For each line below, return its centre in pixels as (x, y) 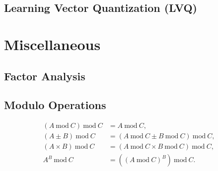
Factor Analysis (45, 76)
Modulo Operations (55, 105)
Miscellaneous (52, 44)
